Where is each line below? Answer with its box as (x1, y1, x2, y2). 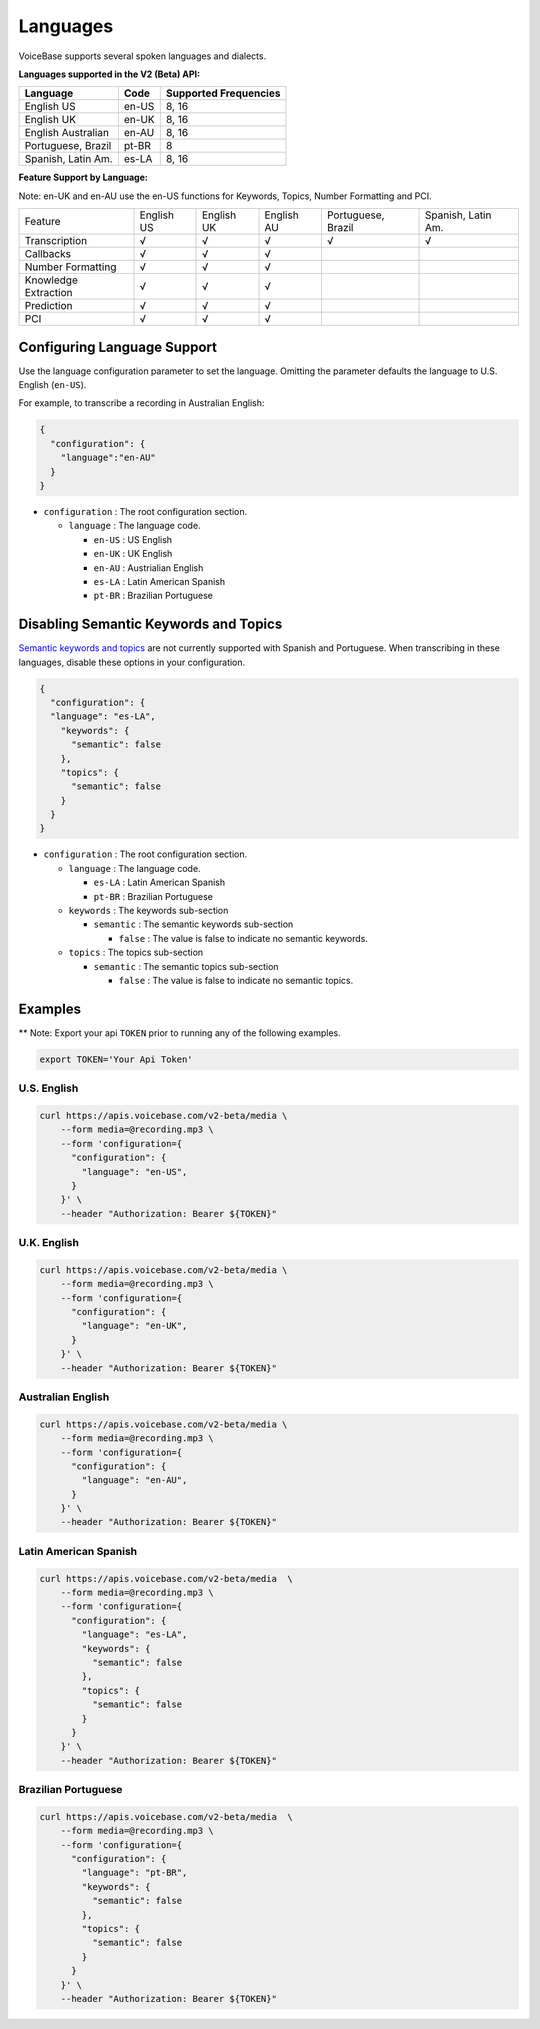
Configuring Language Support (18, 338, 217, 355)
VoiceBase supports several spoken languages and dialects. (18, 50, 267, 62)
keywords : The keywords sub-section (68, 905, 229, 917)
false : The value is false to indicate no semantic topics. (118, 974, 354, 986)
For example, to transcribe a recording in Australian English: (18, 397, 265, 409)
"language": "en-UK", (81, 1320, 188, 1332)
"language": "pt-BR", (81, 1867, 188, 1879)
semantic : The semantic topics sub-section (93, 960, 279, 972)
